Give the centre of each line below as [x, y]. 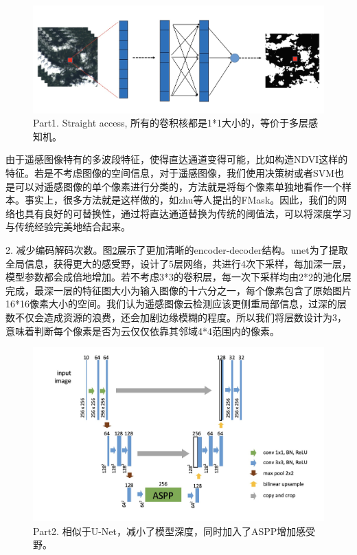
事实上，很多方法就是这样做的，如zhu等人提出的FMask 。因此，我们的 [181, 200]
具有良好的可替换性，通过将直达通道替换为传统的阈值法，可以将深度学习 [188, 213]
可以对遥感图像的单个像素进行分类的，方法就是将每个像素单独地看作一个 [178, 186]
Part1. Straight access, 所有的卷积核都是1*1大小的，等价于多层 [171, 123]
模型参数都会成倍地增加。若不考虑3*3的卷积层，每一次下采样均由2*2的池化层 [178, 277]
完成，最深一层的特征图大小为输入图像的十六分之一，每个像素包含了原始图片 [178, 290]
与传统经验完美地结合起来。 [68, 227]
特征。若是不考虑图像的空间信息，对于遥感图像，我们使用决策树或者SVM [170, 173]
